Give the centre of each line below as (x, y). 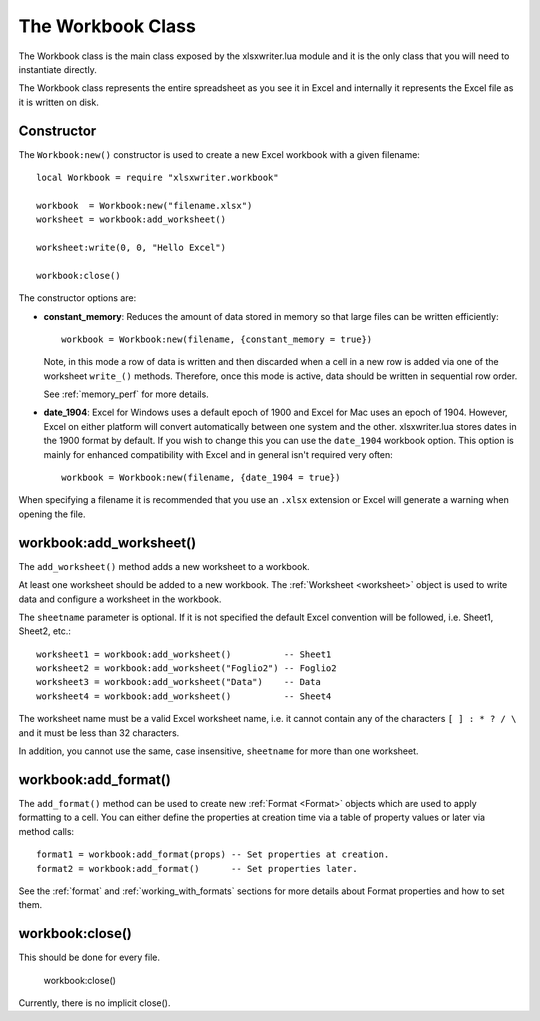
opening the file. (52, 514)
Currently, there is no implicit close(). (94, 1002)
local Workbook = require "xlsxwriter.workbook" (157, 178)
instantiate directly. (57, 69)
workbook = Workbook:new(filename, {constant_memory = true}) (217, 339)
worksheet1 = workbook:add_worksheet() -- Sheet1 (184, 654)
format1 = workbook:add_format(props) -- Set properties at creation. (213, 854)
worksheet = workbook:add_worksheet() (131, 219)
